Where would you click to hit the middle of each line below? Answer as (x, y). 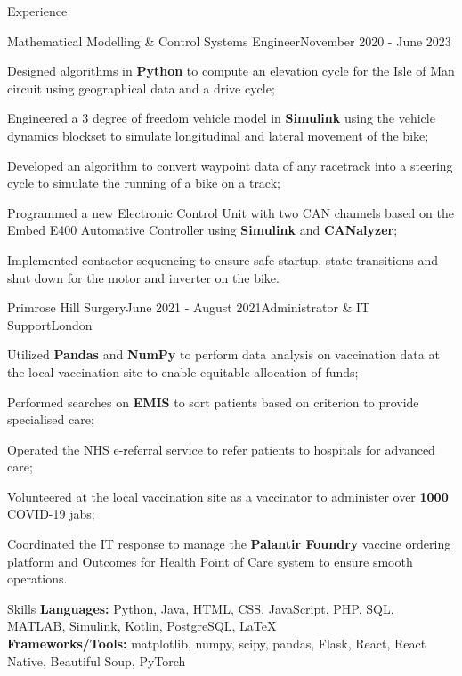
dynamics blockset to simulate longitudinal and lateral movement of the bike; (218, 135)
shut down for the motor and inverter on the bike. (143, 277)
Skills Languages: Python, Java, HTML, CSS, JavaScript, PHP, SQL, (201, 608)
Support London (50, 324)
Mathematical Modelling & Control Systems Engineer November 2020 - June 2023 (229, 40)
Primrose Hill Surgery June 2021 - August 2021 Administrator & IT (189, 307)
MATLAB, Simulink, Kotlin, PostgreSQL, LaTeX (142, 626)
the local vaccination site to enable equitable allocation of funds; (183, 371)
